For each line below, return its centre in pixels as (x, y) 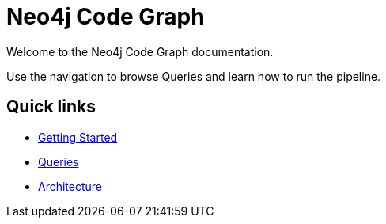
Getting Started (78, 137)
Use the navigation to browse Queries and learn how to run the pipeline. (194, 76)
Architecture (70, 186)
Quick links (51, 107)
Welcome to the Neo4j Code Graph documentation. (140, 51)
